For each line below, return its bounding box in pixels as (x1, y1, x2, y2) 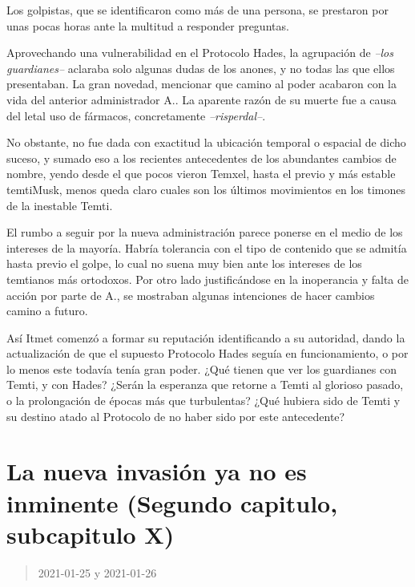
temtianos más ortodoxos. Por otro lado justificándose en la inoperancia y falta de (6, 270, 409, 287)
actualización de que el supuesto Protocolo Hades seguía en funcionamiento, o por (6, 345, 409, 362)
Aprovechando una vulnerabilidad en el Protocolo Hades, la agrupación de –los (6, 44, 393, 61)
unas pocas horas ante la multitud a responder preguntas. (6, 17, 289, 34)
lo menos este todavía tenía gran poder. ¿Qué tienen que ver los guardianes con (6, 360, 397, 377)
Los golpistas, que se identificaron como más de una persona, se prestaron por (6, 2, 389, 18)
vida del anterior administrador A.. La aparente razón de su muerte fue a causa (6, 91, 397, 107)
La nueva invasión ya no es (6, 455, 307, 488)
